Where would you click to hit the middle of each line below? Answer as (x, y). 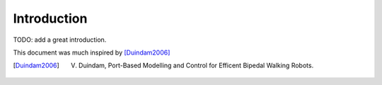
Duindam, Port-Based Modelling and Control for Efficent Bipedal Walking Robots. (196, 66)
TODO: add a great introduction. (60, 40)
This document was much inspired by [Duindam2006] (92, 52)
